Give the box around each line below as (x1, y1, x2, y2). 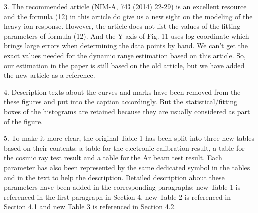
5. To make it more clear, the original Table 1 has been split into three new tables (4, 133, 255, 143)
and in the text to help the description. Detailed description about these (4, 172, 225, 182)
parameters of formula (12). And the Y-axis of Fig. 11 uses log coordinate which (4, 30, 249, 41)
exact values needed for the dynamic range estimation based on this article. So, (4, 50, 246, 60)
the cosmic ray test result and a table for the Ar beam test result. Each (4, 152, 222, 163)
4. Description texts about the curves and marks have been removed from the (4, 86, 241, 97)
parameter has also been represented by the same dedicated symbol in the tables (4, 162, 250, 172)
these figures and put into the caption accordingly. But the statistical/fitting (4, 96, 238, 107)
